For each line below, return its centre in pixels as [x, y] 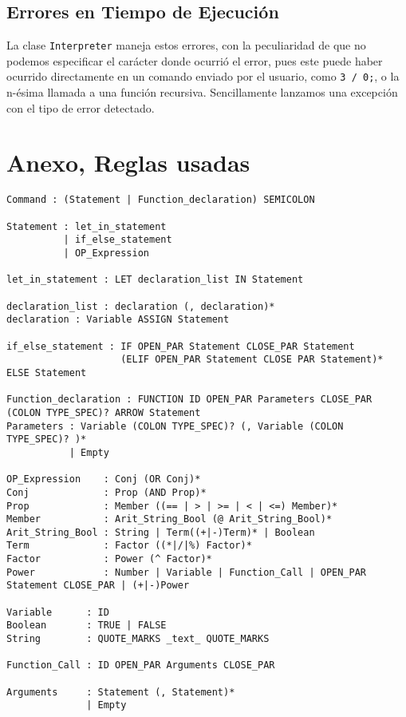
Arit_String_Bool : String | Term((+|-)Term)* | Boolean [161, 532]
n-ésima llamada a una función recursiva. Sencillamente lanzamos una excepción [202, 92]
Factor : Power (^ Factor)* [109, 559]
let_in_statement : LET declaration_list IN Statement [155, 280]
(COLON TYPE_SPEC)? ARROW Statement [104, 412]
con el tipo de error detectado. [81, 107]
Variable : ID [58, 612]
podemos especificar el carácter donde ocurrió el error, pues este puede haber [195, 60]
